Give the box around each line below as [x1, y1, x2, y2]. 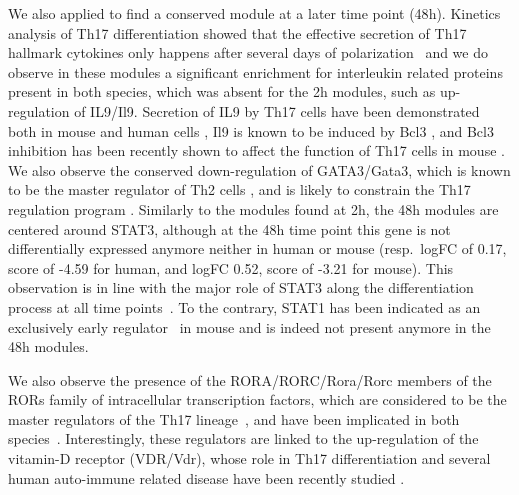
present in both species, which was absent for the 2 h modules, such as [8, 81, 436, 102]
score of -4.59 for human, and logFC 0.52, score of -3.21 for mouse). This [8, 257, 454, 278]
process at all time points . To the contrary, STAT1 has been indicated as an [8, 296, 481, 317]
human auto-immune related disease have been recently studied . [8, 467, 405, 488]
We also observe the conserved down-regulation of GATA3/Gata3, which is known [8, 159, 511, 180]
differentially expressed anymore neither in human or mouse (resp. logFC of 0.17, [8, 238, 507, 259]
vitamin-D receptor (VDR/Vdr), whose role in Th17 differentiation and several [8, 448, 491, 469]
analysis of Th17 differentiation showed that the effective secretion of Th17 [8, 22, 467, 43]
